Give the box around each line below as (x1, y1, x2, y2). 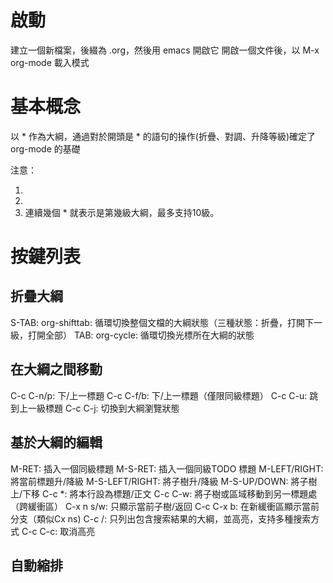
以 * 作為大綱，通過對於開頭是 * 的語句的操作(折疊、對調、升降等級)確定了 (10, 130, 316, 142)
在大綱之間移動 (10, 361, 103, 378)
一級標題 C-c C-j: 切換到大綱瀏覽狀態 (27, 402, 180, 414)
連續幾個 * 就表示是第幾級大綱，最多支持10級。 (24, 206, 220, 218)
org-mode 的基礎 (10, 142, 81, 155)
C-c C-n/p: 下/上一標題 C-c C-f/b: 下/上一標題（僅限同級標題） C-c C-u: (10, 389, 308, 401)
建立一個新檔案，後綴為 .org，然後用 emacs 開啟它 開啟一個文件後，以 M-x (10, 44, 320, 56)
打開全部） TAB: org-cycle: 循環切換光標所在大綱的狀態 (27, 329, 255, 341)
